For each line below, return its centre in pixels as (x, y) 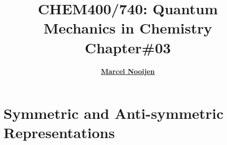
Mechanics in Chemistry (128, 28)
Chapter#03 (128, 47)
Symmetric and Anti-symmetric (113, 113)
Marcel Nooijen (128, 71)
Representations (59, 132)
